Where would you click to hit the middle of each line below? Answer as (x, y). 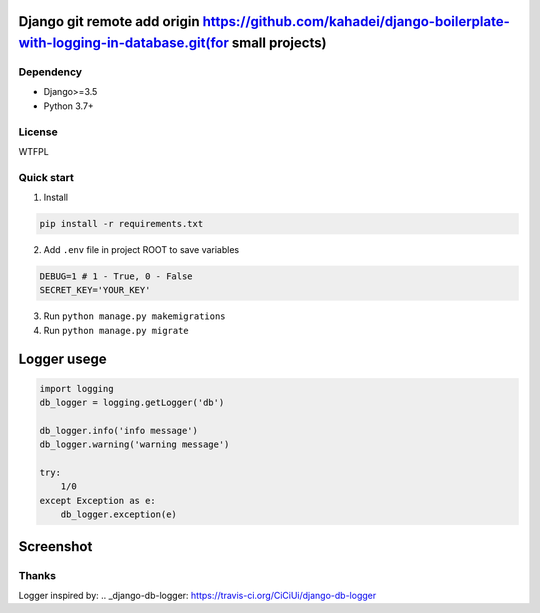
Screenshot (55, 546)
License (38, 132)
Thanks (37, 575)
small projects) (279, 43)
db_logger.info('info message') (119, 430)
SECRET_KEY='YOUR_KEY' (95, 290)
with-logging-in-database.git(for (123, 43)
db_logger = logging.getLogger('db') (132, 403)
